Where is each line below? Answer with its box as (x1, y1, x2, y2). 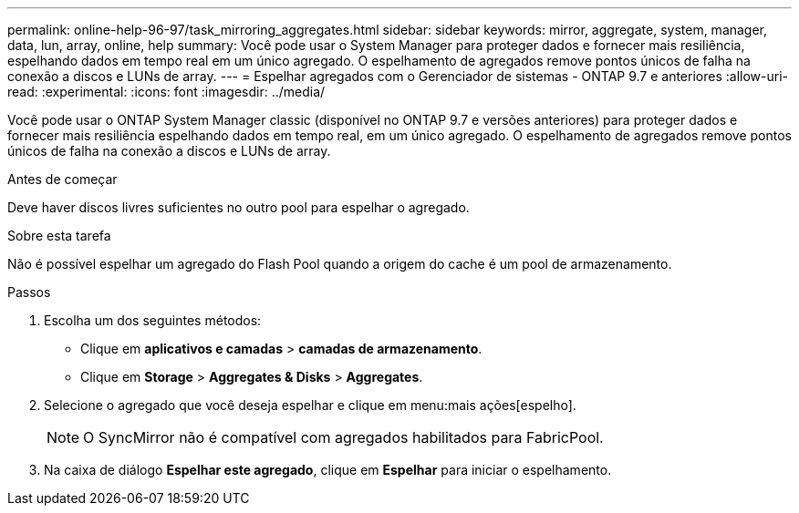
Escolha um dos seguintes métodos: (44, 313, 262, 328)
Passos (7, 284, 51, 300)
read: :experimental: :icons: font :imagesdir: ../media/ (7, 84, 326, 99)
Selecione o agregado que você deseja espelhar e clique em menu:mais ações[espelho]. (44, 397, 576, 413)
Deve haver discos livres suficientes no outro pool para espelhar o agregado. (7, 200, 470, 215)
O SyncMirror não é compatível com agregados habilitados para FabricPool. (83, 428, 604, 446)
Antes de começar (7, 171, 118, 187)
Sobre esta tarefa (7, 228, 111, 243)
